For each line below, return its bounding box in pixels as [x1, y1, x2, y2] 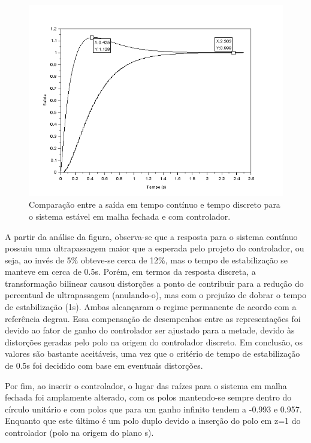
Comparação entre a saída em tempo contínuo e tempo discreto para [29, 198, 280, 211]
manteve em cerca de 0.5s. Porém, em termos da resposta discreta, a [5, 265, 256, 278]
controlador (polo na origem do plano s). [5, 426, 154, 439]
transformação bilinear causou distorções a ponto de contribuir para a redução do [5, 277, 304, 289]
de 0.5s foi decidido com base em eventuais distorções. [5, 359, 203, 372]
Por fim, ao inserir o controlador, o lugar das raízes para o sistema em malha [5, 379, 287, 392]
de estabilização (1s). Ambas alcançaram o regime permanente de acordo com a [5, 301, 297, 313]
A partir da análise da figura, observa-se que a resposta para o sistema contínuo [5, 230, 298, 242]
